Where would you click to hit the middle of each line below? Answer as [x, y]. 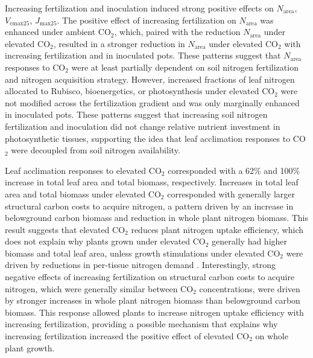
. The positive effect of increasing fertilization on [147, 20]
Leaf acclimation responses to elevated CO [83, 170]
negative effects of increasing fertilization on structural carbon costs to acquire [150, 277]
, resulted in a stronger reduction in [119, 43]
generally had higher [250, 241]
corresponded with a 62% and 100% [234, 170]
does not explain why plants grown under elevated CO [105, 241]
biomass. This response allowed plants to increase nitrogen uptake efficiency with [154, 312]
